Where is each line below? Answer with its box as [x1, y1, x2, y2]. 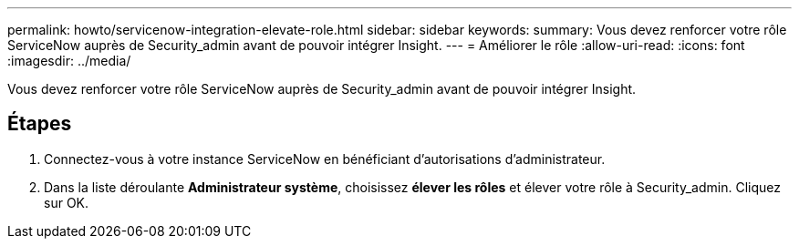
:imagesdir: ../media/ [7, 53, 131, 68]
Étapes [7, 112, 72, 136]
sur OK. [44, 194, 89, 210]
